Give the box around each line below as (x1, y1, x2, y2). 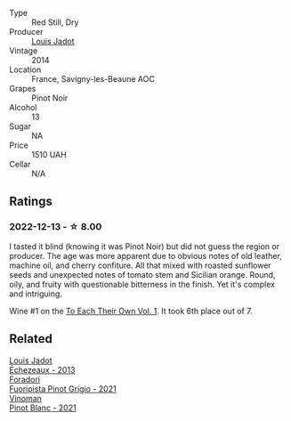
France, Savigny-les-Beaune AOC (31, 74, 156, 84)
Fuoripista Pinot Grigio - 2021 (9, 383, 117, 394)
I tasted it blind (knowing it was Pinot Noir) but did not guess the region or (9, 240, 280, 252)
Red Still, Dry (31, 17, 79, 28)
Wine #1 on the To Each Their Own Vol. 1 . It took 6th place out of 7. (9, 305, 253, 316)
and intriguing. (9, 288, 62, 299)
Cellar (9, 159, 31, 169)
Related (9, 331, 53, 346)
